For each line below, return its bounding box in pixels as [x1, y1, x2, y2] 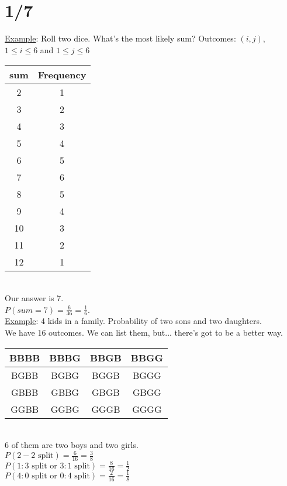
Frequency [37, 68, 87, 82]
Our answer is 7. [5, 291, 64, 304]
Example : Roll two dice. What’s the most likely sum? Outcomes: [5, 32, 236, 44]
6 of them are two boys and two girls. [5, 439, 139, 451]
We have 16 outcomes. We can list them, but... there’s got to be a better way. [5, 326, 283, 338]
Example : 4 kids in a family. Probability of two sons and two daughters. [5, 315, 262, 327]
